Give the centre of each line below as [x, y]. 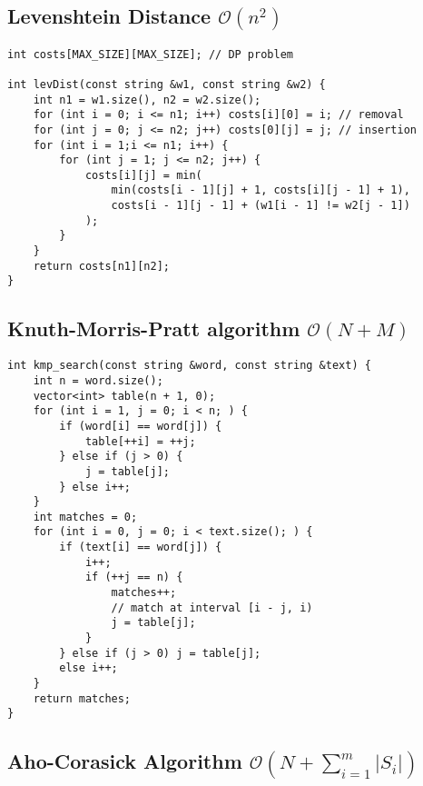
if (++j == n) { [134, 577]
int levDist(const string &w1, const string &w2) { [167, 84]
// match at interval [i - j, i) [212, 607]
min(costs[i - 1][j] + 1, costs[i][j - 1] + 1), [261, 190]
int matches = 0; [85, 517]
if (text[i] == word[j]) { [141, 547]
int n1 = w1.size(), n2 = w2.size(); [147, 99]
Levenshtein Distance [109, 16]
